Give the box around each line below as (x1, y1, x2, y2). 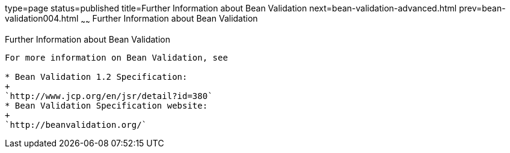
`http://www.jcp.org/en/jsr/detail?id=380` (5, 91, 213, 101)
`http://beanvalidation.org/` (5, 119, 147, 130)
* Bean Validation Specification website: (5, 100, 208, 110)
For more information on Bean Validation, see (5, 52, 228, 62)
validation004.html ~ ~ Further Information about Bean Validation (5, 13, 258, 26)
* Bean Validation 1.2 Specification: (5, 71, 188, 82)
